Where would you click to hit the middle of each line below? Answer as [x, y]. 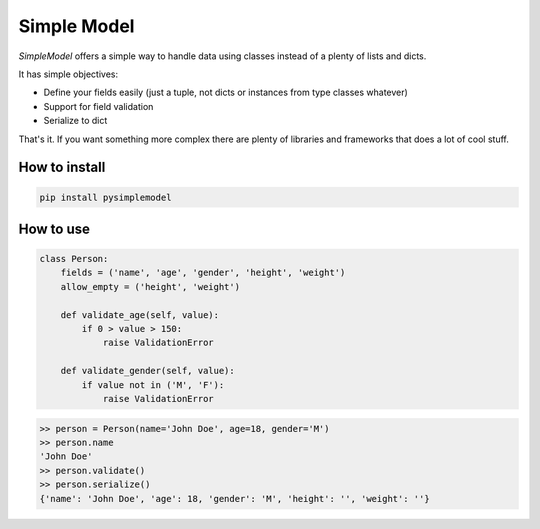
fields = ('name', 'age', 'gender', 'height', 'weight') [203, 273]
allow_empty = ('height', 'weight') [150, 286]
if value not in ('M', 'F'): [153, 384]
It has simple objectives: [68, 74]
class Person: [74, 259]
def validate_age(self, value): [140, 314]
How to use [54, 228]
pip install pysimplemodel [105, 197]
